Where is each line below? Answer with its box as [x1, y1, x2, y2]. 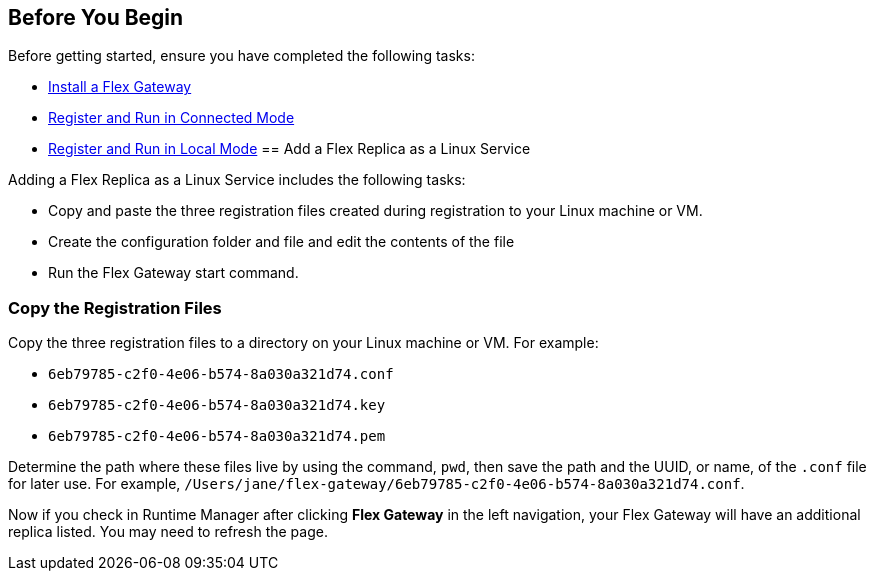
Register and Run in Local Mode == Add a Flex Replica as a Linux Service [48, 140, 531, 158]
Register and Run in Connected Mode [48, 109, 295, 127]
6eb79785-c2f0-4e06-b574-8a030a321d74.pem [48, 428, 386, 445]
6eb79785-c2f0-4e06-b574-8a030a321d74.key [48, 397, 386, 414]
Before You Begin [8, 5, 184, 30]
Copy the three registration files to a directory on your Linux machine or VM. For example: [8, 334, 599, 352]
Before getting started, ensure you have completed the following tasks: [8, 47, 475, 65]
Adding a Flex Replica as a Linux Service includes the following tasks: [8, 171, 466, 189]
